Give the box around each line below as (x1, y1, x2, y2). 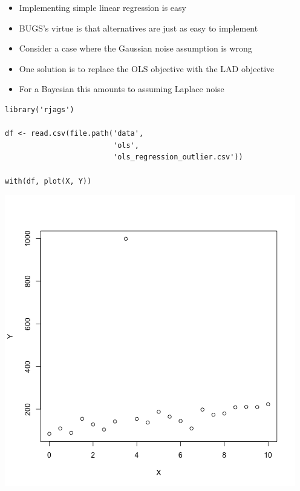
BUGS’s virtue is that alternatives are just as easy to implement (19, 21, 258, 34)
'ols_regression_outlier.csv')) (112, 153, 243, 162)
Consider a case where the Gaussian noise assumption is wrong (19, 42, 252, 55)
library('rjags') (5, 105, 74, 114)
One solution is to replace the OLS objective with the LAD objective (19, 62, 275, 75)
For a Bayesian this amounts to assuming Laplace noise (19, 82, 224, 95)
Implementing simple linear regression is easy (19, 1, 186, 13)
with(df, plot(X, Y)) (5, 176, 92, 185)
